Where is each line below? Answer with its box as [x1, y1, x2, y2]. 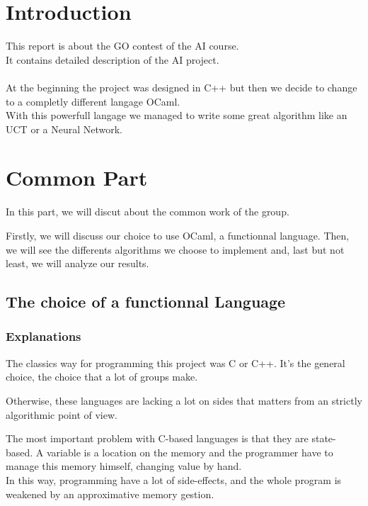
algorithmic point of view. [6, 407, 117, 422]
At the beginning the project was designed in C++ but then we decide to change [6, 79, 357, 94]
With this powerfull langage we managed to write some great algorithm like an [6, 108, 347, 123]
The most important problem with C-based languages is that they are [6, 431, 309, 446]
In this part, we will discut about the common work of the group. [6, 204, 289, 219]
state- [311, 431, 336, 446]
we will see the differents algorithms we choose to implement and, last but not [6, 242, 345, 257]
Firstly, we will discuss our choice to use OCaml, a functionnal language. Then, [6, 228, 350, 242]
